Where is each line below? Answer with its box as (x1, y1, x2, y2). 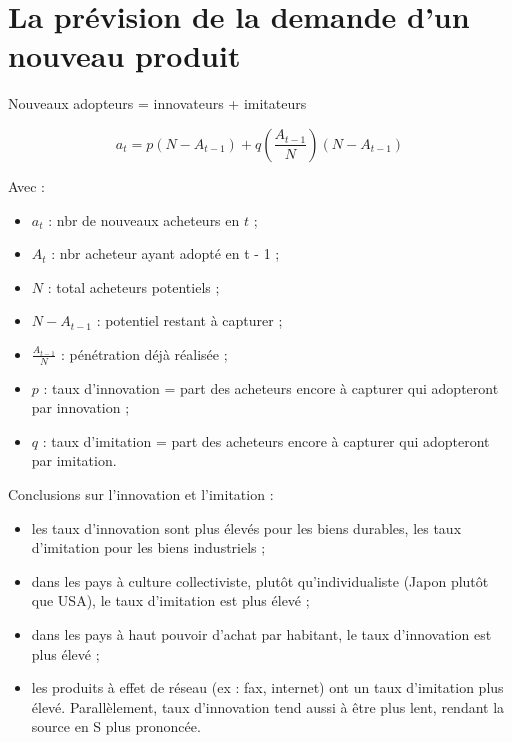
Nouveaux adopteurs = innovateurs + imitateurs (8, 93, 307, 114)
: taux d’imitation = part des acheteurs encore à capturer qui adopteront (42, 430, 490, 451)
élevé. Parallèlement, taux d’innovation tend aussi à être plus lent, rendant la (31, 696, 505, 717)
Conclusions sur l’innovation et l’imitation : (8, 484, 274, 505)
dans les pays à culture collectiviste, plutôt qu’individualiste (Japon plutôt (31, 570, 489, 591)
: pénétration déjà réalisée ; (60, 343, 228, 364)
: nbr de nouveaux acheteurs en (48, 209, 240, 230)
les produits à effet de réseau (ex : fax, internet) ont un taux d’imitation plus (31, 677, 504, 698)
